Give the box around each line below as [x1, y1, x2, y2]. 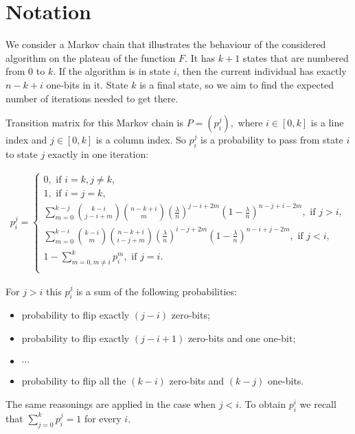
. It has [185, 50, 216, 65]
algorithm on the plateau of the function [5, 50, 176, 65]
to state [5, 146, 38, 161]
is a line [310, 115, 344, 130]
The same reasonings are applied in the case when [5, 397, 216, 411]
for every [84, 411, 122, 425]
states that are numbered [242, 50, 349, 65]
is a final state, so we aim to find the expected [139, 77, 334, 91]
